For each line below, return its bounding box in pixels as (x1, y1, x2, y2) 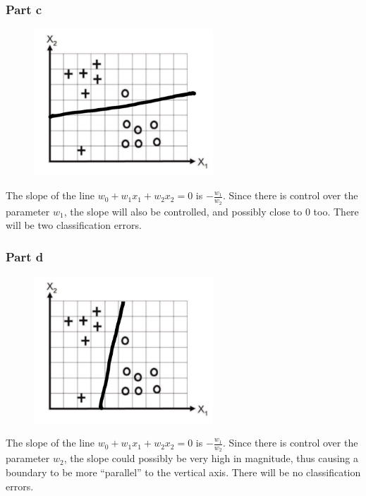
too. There (313, 203, 359, 218)
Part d (6, 247, 44, 265)
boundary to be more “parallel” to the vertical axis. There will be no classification (6, 465, 361, 480)
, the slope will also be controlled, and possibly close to (63, 203, 303, 218)
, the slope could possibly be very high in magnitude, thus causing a (63, 451, 359, 466)
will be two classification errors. (6, 218, 142, 232)
